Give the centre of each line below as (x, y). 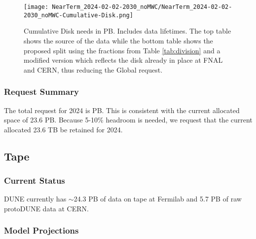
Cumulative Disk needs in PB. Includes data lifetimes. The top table (128, 31)
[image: (36, 7)
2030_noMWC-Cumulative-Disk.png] (78, 15)
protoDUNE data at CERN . (46, 208)
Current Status (35, 180)
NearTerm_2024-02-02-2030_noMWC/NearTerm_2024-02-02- (142, 7)
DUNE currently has (35, 199)
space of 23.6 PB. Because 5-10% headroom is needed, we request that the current (128, 120)
